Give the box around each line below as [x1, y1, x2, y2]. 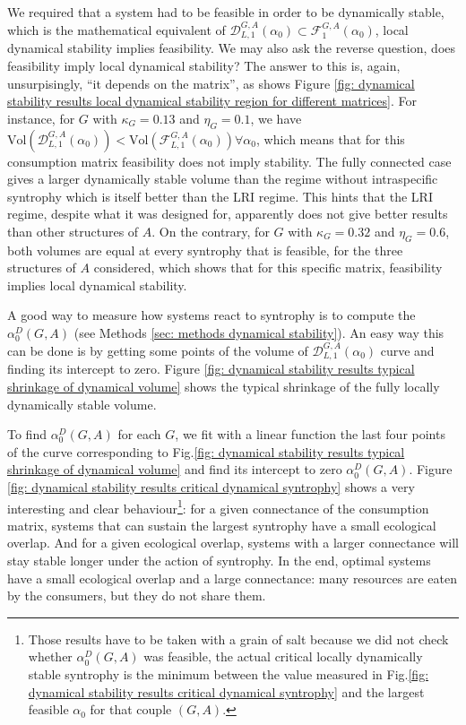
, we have [250, 108, 302, 127]
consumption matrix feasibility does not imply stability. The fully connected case [7, 151, 452, 170]
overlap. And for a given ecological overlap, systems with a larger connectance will [7, 533, 459, 552]
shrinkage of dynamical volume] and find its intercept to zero [7, 460, 342, 479]
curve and [380, 341, 435, 359]
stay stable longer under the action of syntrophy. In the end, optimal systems [7, 550, 431, 569]
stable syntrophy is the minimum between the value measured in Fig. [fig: [28, 664, 429, 683]
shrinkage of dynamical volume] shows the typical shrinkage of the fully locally [7, 376, 440, 395]
